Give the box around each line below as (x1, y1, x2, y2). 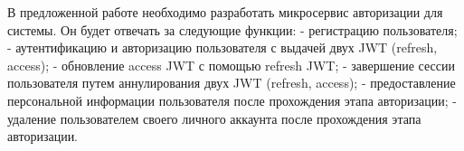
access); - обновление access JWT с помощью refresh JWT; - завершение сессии (7, 55, 455, 74)
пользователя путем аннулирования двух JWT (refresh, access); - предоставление (7, 73, 456, 92)
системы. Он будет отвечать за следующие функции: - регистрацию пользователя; (7, 20, 458, 39)
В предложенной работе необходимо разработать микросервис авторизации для (7, 3, 443, 21)
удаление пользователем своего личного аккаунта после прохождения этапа (7, 109, 421, 127)
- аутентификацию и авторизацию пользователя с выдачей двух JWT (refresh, (7, 38, 438, 57)
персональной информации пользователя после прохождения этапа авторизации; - (7, 90, 457, 109)
